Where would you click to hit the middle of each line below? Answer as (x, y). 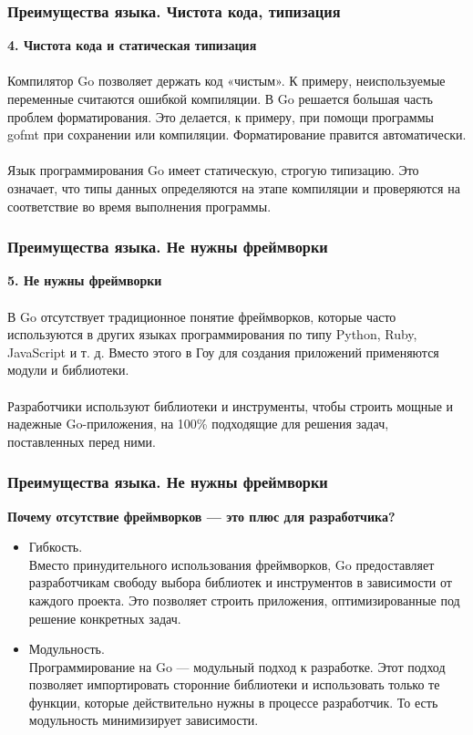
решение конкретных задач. (105, 618)
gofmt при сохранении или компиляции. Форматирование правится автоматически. (237, 135)
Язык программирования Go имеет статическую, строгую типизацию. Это (213, 170)
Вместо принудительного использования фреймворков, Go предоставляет (231, 564)
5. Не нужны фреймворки (85, 280)
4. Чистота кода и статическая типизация (132, 45)
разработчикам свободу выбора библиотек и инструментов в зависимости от (240, 582)
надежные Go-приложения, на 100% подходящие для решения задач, (198, 424)
